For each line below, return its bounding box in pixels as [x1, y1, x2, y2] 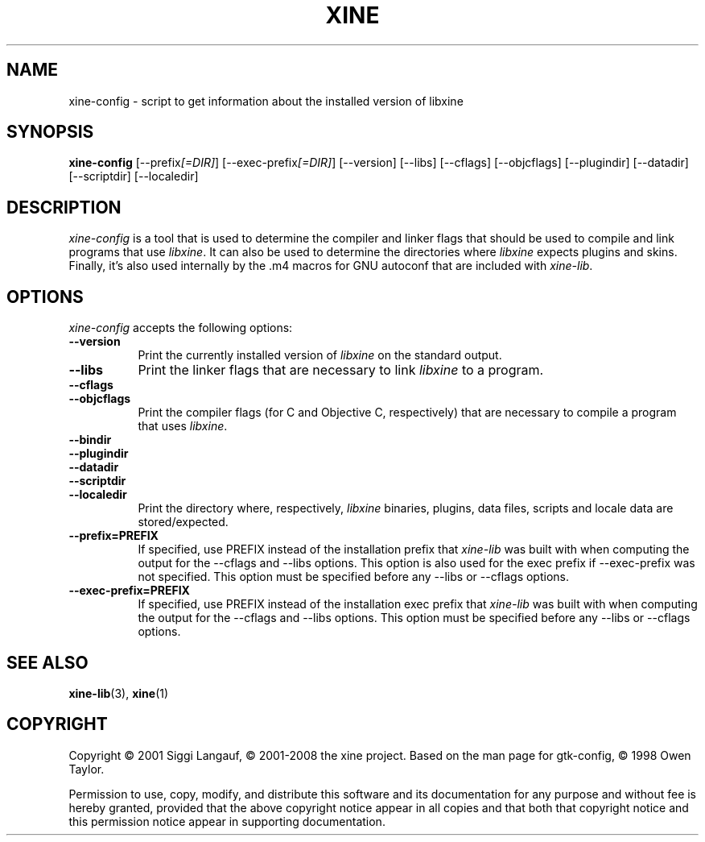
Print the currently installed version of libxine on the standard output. [138, 348, 502, 363]
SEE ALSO [6, 652, 89, 673]
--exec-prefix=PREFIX [68, 583, 190, 598]
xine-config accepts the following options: [68, 321, 293, 335]
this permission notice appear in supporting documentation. [68, 814, 385, 828]
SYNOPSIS [6, 122, 94, 143]
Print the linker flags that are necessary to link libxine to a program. [138, 362, 544, 379]
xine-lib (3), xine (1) [68, 686, 169, 700]
